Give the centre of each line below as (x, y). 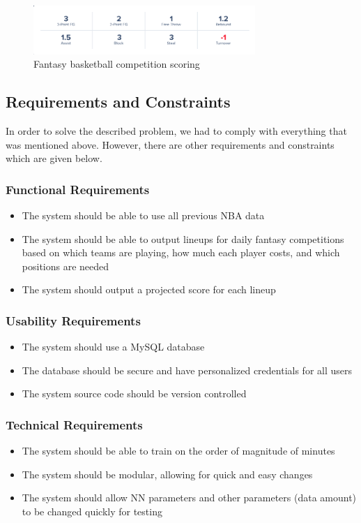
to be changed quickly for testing (92, 511)
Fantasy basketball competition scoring (117, 64)
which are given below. (54, 158)
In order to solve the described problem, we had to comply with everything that (176, 130)
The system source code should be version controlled (134, 393)
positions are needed (66, 266)
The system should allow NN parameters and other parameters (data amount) (189, 498)
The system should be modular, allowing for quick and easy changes (167, 474)
